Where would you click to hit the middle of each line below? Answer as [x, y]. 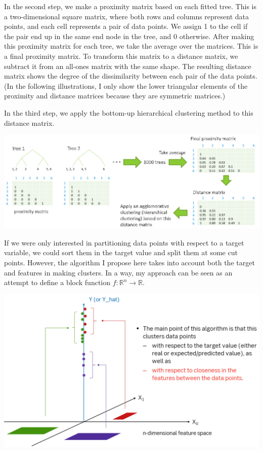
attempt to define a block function [57, 282]
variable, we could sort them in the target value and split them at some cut [121, 252]
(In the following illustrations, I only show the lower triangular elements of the [126, 85]
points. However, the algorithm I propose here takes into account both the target [129, 262]
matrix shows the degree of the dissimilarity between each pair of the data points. [131, 76]
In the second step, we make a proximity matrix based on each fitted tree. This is [130, 6]
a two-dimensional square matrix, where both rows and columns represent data [126, 16]
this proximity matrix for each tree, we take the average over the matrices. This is [131, 46]
